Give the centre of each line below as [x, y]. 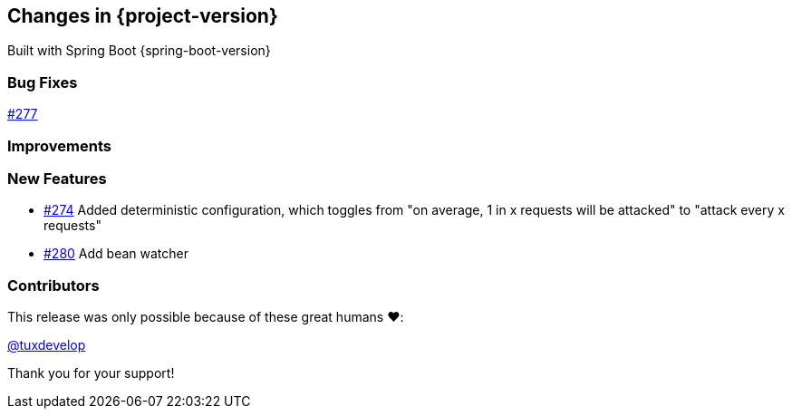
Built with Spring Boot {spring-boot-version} [139, 51]
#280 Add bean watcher [116, 254]
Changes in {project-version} [143, 16]
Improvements [59, 145]
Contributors [53, 285]
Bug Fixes [43, 82]
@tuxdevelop [47, 345]
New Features [57, 178]
